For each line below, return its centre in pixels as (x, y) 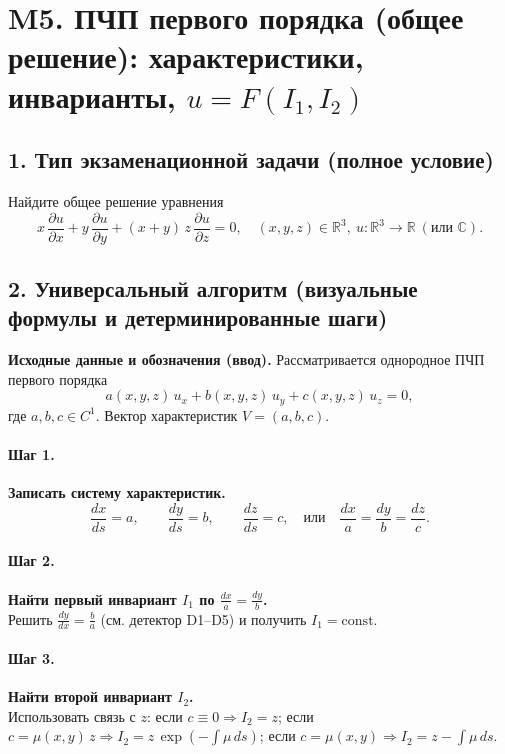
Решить (30, 618)
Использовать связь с (72, 715)
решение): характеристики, (186, 56)
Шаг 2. (31, 560)
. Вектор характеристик (166, 414)
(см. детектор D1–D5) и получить (203, 618)
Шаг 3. (31, 657)
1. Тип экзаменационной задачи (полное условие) (251, 159)
